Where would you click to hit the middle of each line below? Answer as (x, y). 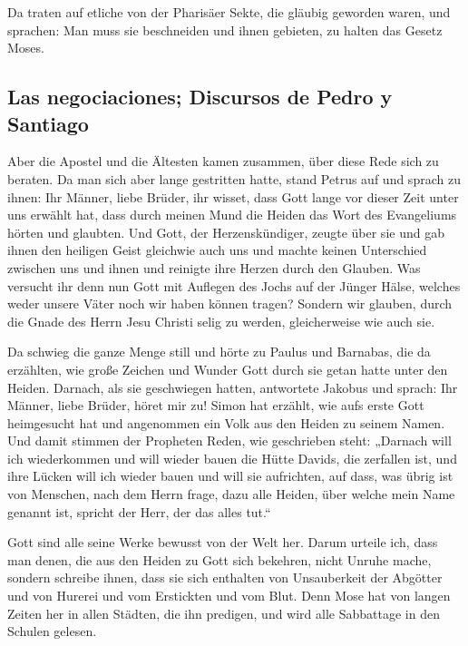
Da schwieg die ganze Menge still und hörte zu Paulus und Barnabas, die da (219, 352)
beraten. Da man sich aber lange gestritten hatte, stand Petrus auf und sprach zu (234, 178)
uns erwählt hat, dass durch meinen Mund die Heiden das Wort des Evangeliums (232, 215)
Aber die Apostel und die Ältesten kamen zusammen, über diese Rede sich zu (223, 161)
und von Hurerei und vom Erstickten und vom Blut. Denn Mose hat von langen (229, 596)
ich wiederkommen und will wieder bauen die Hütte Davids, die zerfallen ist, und (232, 458)
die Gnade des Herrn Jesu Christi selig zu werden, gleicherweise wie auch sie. (221, 321)
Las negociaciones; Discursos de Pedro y (200, 97)
